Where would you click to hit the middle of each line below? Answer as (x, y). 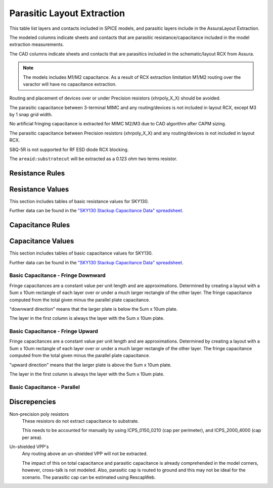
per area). (32, 437)
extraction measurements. (37, 44)
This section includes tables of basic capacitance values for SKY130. (81, 253)
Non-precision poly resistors (39, 414)
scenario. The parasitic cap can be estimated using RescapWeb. (89, 477)
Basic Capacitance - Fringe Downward (57, 275)
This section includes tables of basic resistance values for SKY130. (79, 201)
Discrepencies (33, 402)
